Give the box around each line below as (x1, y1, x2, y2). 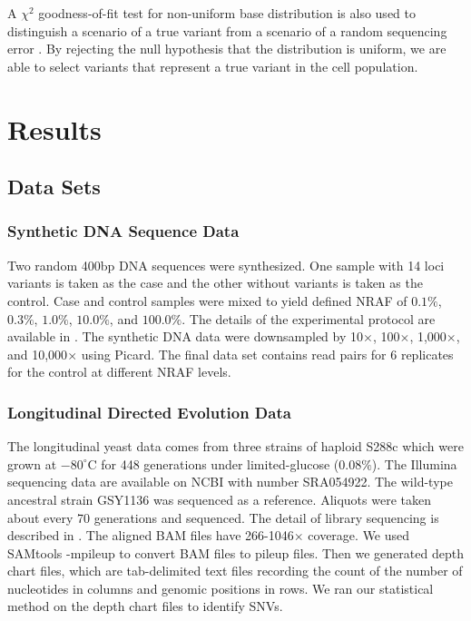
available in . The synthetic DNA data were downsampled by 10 (7, 327, 363, 346)
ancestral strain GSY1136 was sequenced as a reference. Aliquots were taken (7, 489, 431, 508)
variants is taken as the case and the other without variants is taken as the (7, 273, 423, 292)
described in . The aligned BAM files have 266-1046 (7, 526, 294, 545)
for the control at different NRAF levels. (7, 362, 231, 381)
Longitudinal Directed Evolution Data (7, 400, 291, 423)
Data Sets (7, 172, 101, 201)
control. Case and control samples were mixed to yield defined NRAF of (7, 291, 407, 310)
